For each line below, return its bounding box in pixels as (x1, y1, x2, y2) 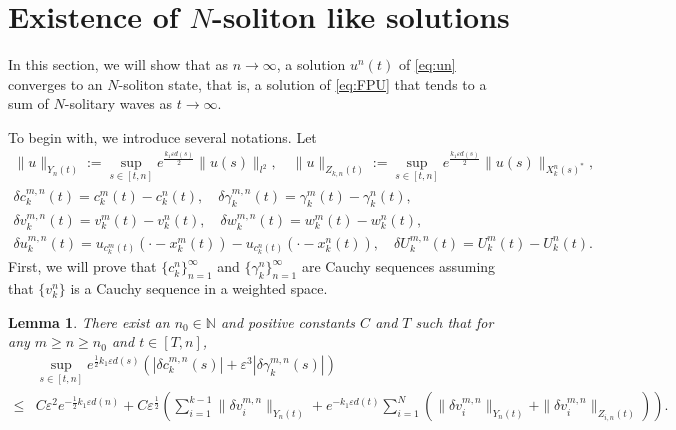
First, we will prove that (8, 256, 157, 277)
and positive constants (220, 311, 356, 332)
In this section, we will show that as (8, 54, 228, 75)
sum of (8, 93, 49, 114)
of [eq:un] (398, 54, 456, 75)
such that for (415, 311, 494, 332)
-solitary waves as (64, 93, 173, 114)
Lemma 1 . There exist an (8, 311, 170, 332)
